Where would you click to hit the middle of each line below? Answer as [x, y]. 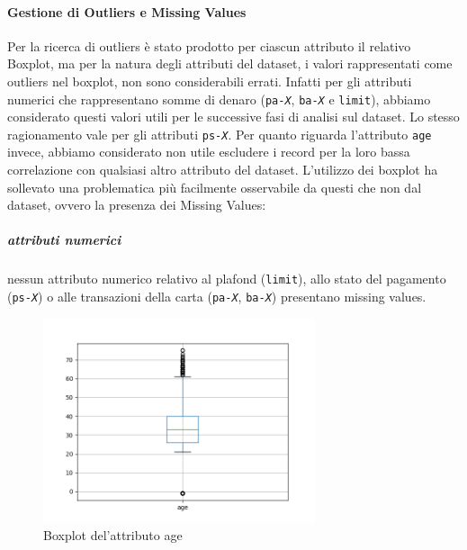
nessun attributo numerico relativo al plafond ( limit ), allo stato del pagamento [227, 279]
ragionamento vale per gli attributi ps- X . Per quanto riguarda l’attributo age [220, 134]
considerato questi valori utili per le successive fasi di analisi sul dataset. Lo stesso [233, 117]
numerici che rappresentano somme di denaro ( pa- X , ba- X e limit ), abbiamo [219, 99]
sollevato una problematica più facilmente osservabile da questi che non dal [215, 187]
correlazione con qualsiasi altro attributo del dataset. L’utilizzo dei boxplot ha [223, 170]
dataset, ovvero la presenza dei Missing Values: [137, 205]
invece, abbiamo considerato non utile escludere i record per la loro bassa [209, 152]
